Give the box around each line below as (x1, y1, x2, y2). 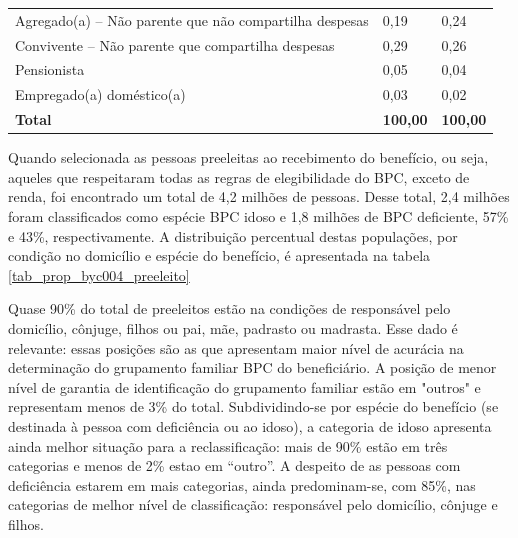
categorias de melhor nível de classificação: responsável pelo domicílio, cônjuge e (8, 494, 498, 515)
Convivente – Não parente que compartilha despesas (15, 34, 335, 55)
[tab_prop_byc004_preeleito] (8, 264, 190, 285)
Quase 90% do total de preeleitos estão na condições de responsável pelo (8, 298, 451, 319)
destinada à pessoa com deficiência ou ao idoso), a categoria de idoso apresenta (8, 415, 492, 436)
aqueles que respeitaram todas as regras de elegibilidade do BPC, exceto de (8, 166, 470, 187)
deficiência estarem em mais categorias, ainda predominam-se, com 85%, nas (8, 474, 476, 495)
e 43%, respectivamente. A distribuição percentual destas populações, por (8, 225, 458, 246)
